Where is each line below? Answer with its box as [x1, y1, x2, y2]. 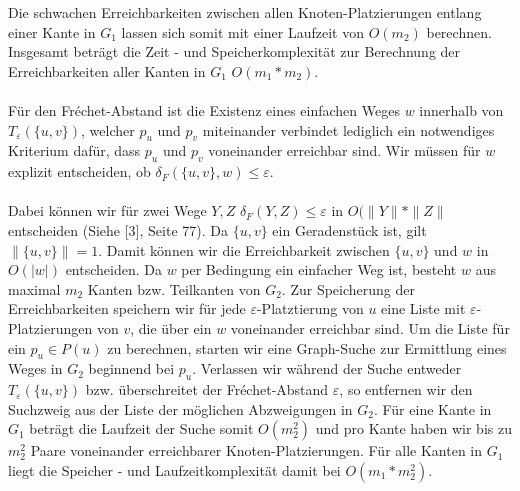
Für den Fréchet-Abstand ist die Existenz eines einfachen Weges [8, 99, 400, 120]
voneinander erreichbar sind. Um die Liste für [230, 317, 510, 338]
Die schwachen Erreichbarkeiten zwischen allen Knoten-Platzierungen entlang [8, 2, 482, 22]
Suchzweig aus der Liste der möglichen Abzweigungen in [8, 398, 353, 419]
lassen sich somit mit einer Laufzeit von [121, 21, 364, 42]
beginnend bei [88, 358, 175, 379]
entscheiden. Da [65, 259, 162, 280]
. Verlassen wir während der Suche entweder [192, 358, 462, 379]
